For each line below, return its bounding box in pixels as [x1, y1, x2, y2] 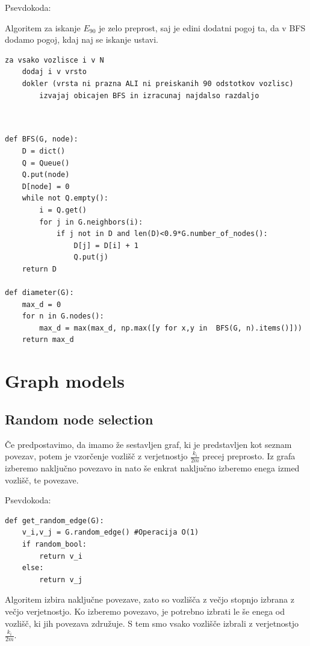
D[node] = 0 [22, 182, 70, 191]
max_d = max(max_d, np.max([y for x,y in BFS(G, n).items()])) [39, 323, 302, 332]
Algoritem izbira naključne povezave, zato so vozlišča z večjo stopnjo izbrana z [5, 593, 294, 606]
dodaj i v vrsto [22, 67, 87, 76]
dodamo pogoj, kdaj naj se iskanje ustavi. [5, 33, 158, 46]
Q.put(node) [22, 170, 70, 179]
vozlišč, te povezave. [5, 473, 79, 486]
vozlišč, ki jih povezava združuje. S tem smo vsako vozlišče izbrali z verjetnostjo [5, 616, 299, 629]
